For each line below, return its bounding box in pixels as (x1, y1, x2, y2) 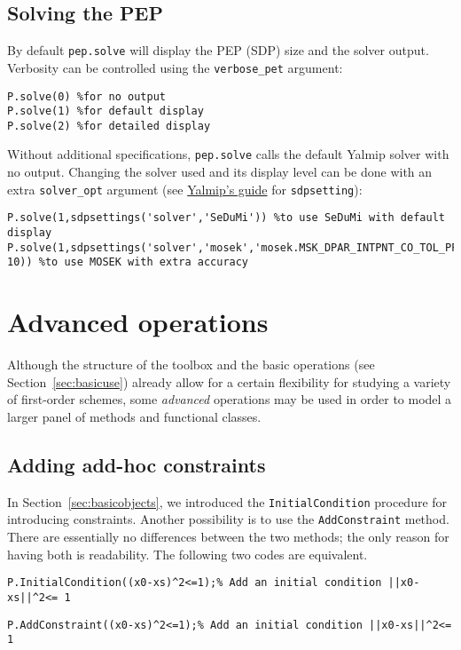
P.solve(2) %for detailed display (7, 119, 211, 132)
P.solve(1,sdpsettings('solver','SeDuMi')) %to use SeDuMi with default (7, 211, 445, 225)
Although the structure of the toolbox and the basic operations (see (7, 355, 375, 374)
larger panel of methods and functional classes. (7, 407, 262, 425)
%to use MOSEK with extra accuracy (38, 256, 249, 269)
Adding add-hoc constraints (7, 450, 266, 478)
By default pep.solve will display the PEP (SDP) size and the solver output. (7, 41, 429, 59)
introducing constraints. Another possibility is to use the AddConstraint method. (7, 510, 449, 528)
